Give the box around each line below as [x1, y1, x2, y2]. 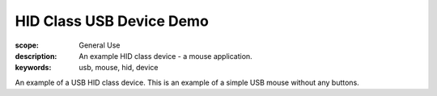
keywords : [15, 63, 52, 73]
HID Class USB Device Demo [15, 12, 210, 30]
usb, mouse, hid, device [78, 63, 159, 73]
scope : [15, 40, 40, 50]
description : [15, 51, 57, 61]
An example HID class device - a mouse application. [78, 51, 252, 61]
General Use [78, 40, 121, 50]
